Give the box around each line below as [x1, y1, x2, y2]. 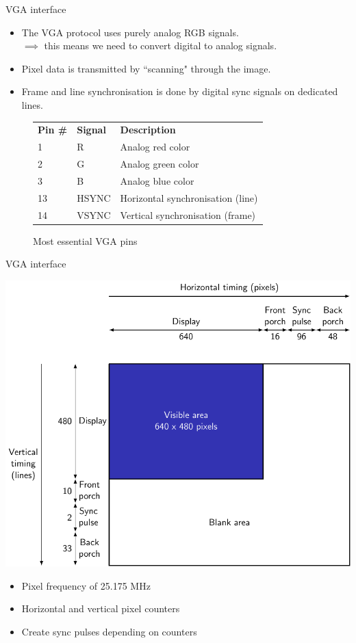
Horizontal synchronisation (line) [120, 190, 258, 205]
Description [120, 122, 176, 137]
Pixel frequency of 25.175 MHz [21, 578, 151, 592]
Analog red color [120, 140, 190, 154]
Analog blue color [120, 173, 194, 187]
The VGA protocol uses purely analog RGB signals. [21, 25, 239, 39]
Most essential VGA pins [33, 233, 138, 248]
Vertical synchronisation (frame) [120, 207, 256, 222]
